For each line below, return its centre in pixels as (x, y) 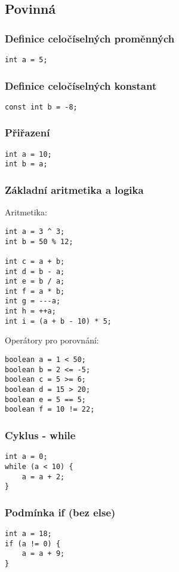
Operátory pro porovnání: (52, 340)
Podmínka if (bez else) (60, 512)
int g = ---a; (33, 301)
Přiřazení (27, 133)
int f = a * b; (35, 291)
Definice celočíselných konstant (81, 85)
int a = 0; (26, 457)
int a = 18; (28, 534)
